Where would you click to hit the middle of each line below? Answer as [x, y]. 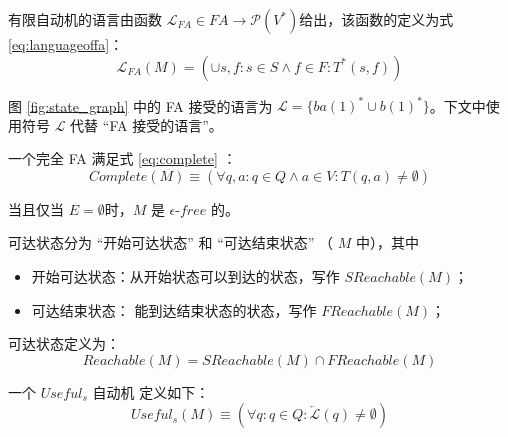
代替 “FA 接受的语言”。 [146, 124]
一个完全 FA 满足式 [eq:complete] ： [122, 158]
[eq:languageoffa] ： [66, 44]
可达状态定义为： [64, 343]
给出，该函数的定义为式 [376, 19]
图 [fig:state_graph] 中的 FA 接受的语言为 [140, 105]
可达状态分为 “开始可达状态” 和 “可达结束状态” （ [171, 242]
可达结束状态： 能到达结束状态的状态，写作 [174, 309]
